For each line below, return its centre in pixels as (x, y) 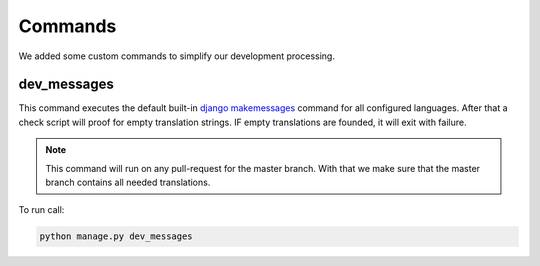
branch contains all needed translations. (128, 182)
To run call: (41, 210)
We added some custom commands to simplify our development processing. (176, 56)
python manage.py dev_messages (116, 236)
